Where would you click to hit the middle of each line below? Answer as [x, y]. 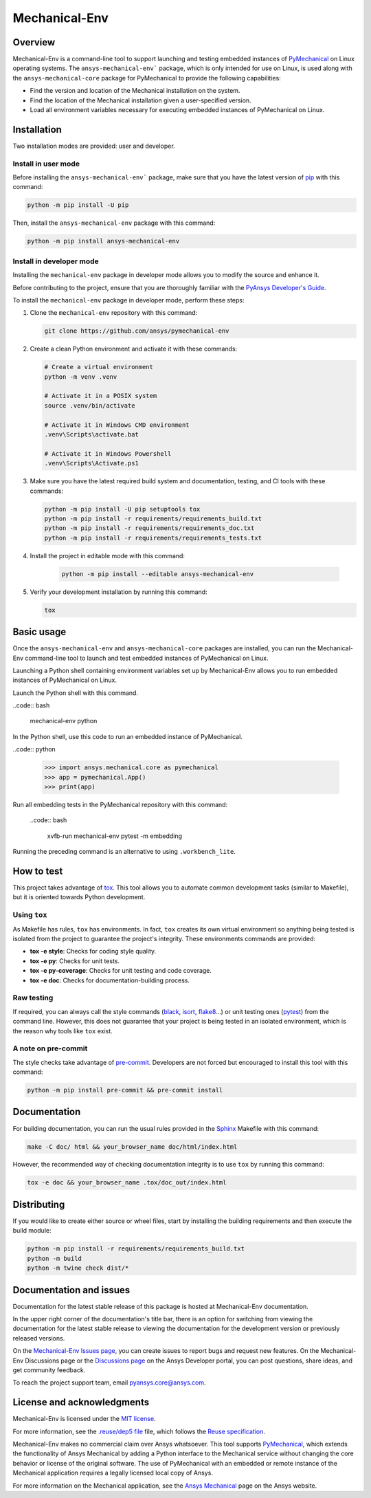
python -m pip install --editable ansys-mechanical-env [158, 574]
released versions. [39, 1338]
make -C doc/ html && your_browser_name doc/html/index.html [132, 1147]
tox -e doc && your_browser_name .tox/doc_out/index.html [127, 1183]
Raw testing [33, 998]
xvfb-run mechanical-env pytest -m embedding [114, 836]
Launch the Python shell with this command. [76, 693]
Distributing [39, 1204]
